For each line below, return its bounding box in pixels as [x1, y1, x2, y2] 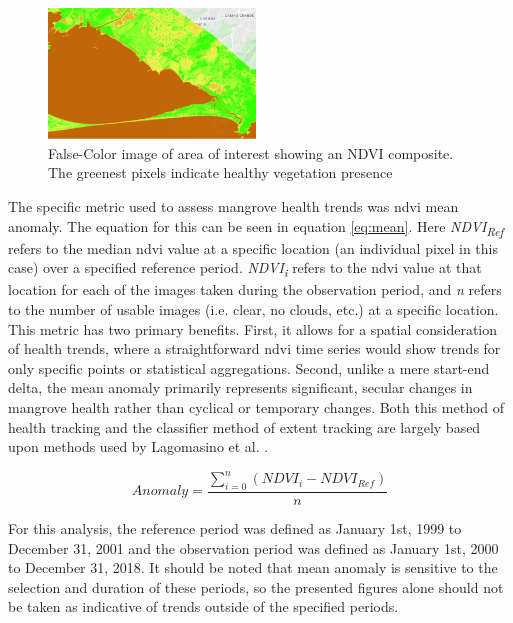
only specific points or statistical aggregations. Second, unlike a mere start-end [8, 357, 490, 378]
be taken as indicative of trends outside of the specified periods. [8, 596, 399, 617]
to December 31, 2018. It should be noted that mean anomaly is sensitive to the [8, 557, 498, 578]
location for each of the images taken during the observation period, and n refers [8, 279, 502, 300]
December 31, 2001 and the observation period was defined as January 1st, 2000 [8, 537, 499, 558]
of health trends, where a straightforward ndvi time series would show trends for [8, 338, 501, 359]
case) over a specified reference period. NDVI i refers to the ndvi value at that [8, 257, 482, 281]
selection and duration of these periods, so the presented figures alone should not [8, 576, 504, 597]
